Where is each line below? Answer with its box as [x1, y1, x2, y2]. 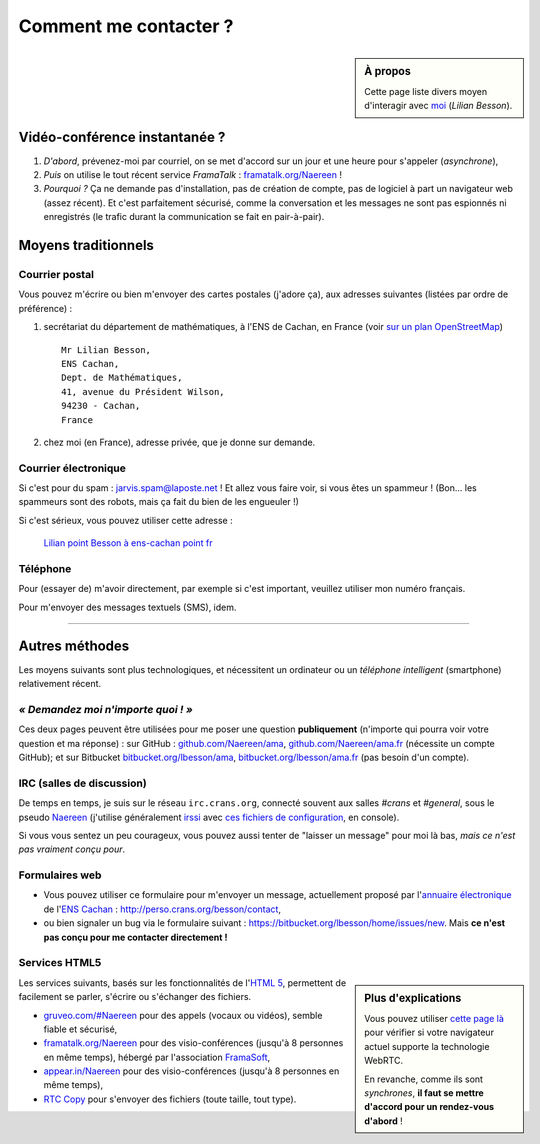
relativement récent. [18, 678, 102, 690]
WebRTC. [364, 1055, 404, 1067]
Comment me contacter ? [18, 15, 234, 37]
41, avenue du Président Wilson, [61, 386, 225, 397]
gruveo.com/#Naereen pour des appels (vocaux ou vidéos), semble [43, 1009, 323, 1021]
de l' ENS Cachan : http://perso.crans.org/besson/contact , [43, 903, 282, 915]
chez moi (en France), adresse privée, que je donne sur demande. [43, 436, 316, 448]
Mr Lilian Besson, [61, 344, 152, 355]
